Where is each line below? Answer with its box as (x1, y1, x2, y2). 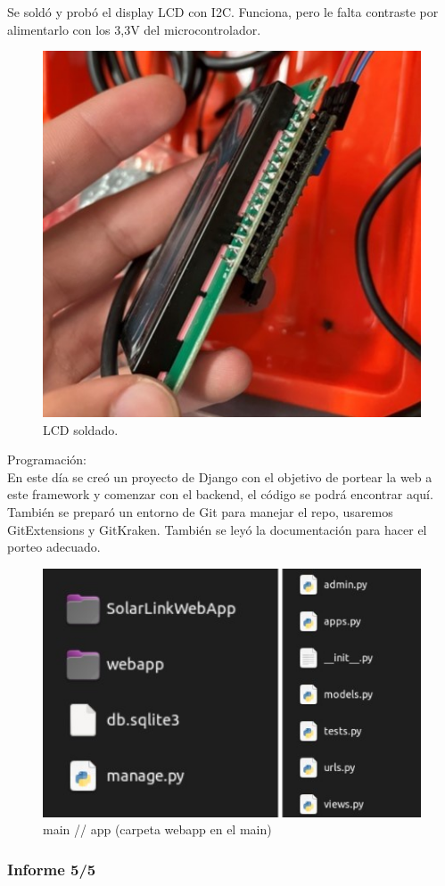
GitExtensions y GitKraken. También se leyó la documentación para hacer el (7, 520, 427, 538)
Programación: (7, 450, 87, 469)
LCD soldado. (43, 420, 119, 439)
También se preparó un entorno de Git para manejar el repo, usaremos (7, 502, 393, 521)
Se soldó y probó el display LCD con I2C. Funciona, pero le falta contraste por (7, 3, 439, 21)
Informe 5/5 (7, 857, 96, 880)
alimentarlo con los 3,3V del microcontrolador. (7, 20, 261, 38)
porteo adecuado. (7, 537, 101, 556)
